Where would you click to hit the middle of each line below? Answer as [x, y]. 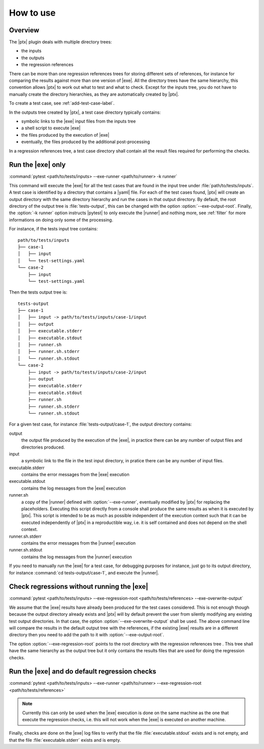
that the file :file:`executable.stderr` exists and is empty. [65, 740]
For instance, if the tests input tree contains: [53, 229]
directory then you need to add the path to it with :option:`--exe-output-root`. [87, 635]
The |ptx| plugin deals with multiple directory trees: [60, 42]
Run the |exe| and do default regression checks [83, 672]
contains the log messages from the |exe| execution [74, 488]
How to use [32, 13]
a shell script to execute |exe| [51, 128]
